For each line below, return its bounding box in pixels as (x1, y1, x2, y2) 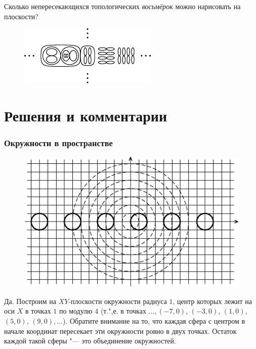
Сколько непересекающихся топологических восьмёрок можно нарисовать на (4, 1, 241, 11)
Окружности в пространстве (4, 137, 113, 149)
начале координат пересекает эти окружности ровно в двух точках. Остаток (4, 325, 237, 336)
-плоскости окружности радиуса (68, 295, 167, 306)
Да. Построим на (4, 295, 56, 306)
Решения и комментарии (4, 105, 167, 125)
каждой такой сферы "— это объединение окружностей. (4, 335, 176, 346)
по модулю (59, 306, 93, 316)
